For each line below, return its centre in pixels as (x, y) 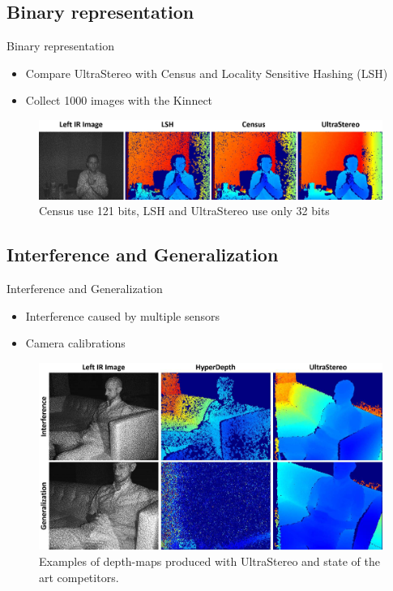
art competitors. (79, 577)
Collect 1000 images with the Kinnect (119, 100)
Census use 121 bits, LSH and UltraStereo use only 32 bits (184, 211)
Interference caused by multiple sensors (122, 315)
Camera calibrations (75, 343)
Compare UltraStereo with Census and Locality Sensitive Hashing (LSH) (207, 73)
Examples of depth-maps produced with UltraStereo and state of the (209, 561)
